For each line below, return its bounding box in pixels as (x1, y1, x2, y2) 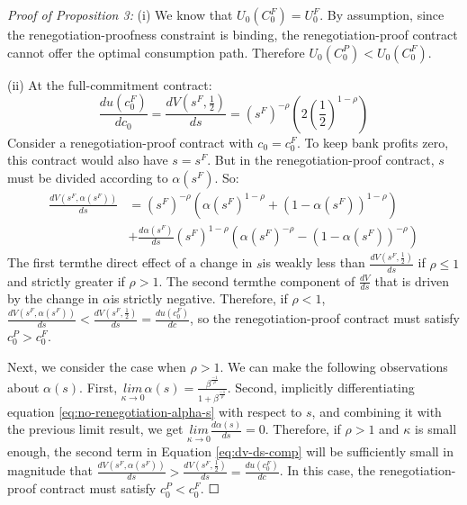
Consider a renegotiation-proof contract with (7, 132, 254, 151)
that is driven (374, 271, 450, 290)
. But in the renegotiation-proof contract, (207, 150, 435, 169)
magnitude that (7, 461, 93, 480)
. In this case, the (279, 461, 375, 480)
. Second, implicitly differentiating (227, 377, 415, 396)
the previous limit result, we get (7, 419, 184, 438)
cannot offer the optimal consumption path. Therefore (7, 42, 305, 61)
